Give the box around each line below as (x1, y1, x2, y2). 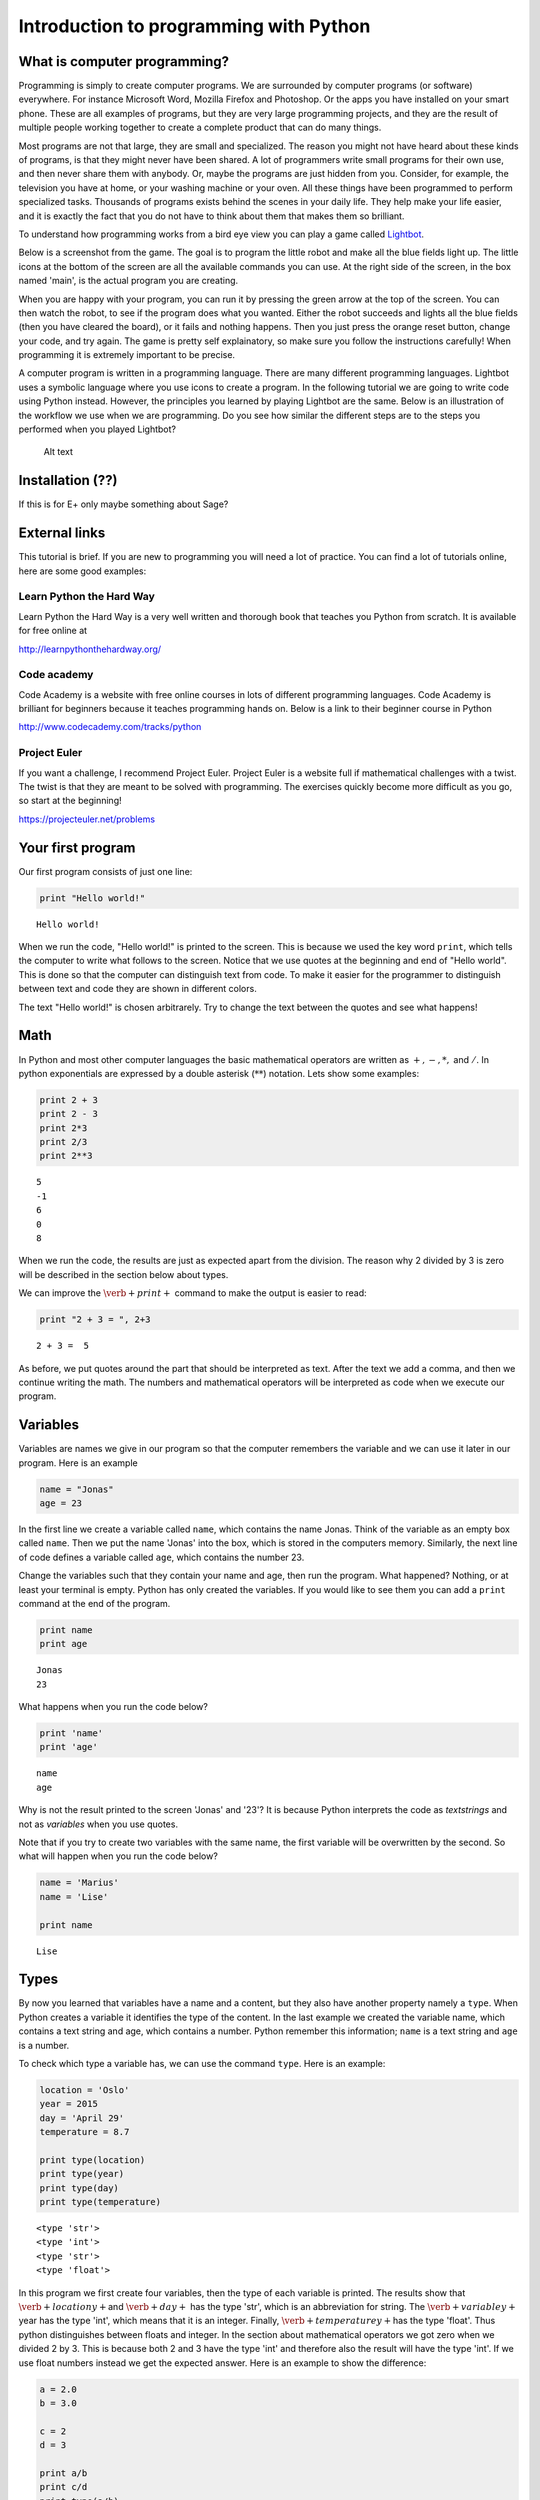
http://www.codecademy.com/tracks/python (18, 721, 202, 733)
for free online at (18, 625, 88, 637)
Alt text (43, 446, 74, 458)
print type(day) (39, 2182, 120, 2194)
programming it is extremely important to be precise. (18, 349, 235, 361)
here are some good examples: (18, 565, 147, 577)
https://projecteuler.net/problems (18, 813, 155, 825)
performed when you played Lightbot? (18, 423, 177, 435)
